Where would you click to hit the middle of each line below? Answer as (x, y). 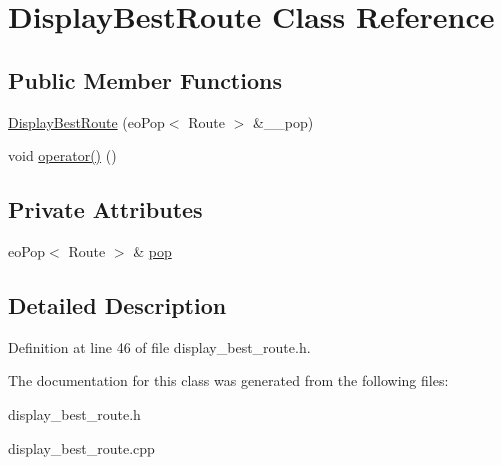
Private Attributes (105, 209)
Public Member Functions (145, 79)
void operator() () (62, 155)
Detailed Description (117, 304)
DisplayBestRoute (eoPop (86, 121)
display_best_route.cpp (81, 447)
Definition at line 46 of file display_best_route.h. (159, 346)
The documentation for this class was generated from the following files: (228, 380)
